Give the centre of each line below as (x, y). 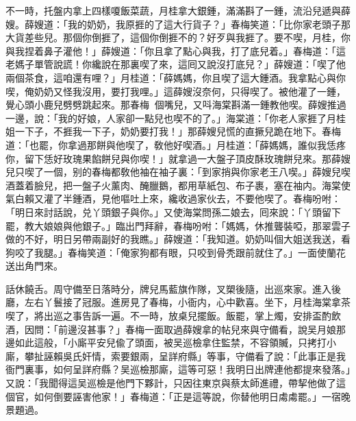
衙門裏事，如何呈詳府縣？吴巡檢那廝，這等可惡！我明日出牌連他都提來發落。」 (178, 369)
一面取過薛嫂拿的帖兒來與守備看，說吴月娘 (240, 329)
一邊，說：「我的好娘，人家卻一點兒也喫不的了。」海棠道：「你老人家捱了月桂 (176, 118)
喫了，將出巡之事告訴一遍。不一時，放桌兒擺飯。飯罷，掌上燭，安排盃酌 (168, 316)
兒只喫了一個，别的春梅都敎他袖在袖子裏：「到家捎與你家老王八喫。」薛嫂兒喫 (178, 172)
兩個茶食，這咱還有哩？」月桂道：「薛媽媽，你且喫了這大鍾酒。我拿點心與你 (176, 77)
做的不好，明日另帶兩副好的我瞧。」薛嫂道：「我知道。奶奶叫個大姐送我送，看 (178, 239)
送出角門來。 (34, 266)
